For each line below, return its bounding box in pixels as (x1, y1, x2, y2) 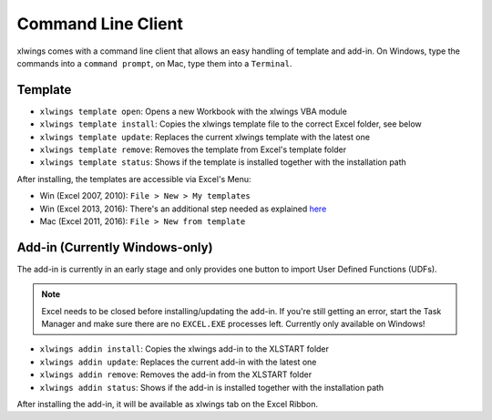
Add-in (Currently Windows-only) (16, 240, 213, 255)
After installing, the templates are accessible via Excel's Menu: (16, 173, 251, 184)
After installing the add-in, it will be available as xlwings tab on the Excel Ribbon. (16, 399, 319, 409)
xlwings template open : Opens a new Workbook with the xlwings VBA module (39, 106, 348, 117)
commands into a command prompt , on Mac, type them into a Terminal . (16, 57, 292, 68)
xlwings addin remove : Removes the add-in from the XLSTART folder (39, 369, 313, 380)
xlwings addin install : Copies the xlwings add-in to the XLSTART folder (39, 343, 330, 354)
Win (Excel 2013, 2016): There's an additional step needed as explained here (39, 203, 327, 214)
